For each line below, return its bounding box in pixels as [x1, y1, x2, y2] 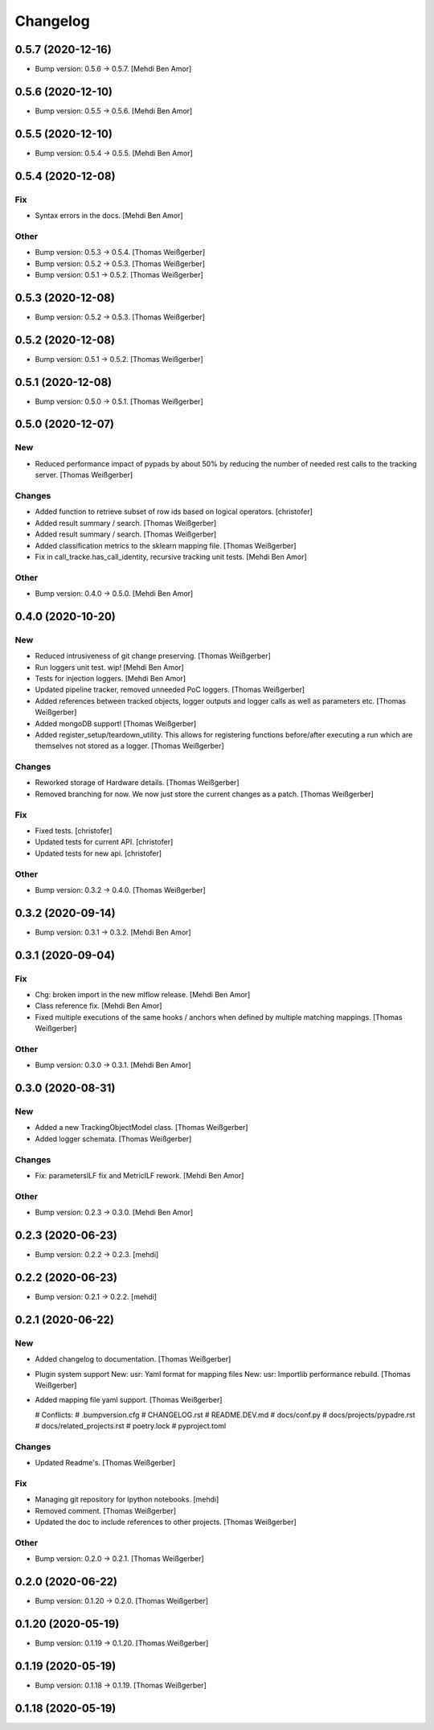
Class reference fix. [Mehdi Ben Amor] [35, 1001, 162, 1011]
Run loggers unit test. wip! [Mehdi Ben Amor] [35, 662, 184, 672]
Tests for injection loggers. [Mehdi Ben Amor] [35, 674, 186, 683]
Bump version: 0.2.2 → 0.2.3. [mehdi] [35, 1250, 159, 1259]
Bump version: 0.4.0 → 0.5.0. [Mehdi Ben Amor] [35, 589, 194, 598]
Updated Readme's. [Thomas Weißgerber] [35, 1458, 176, 1468]
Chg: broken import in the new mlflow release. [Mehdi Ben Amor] [35, 990, 251, 999]
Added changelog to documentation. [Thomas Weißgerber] [35, 1354, 231, 1364]
